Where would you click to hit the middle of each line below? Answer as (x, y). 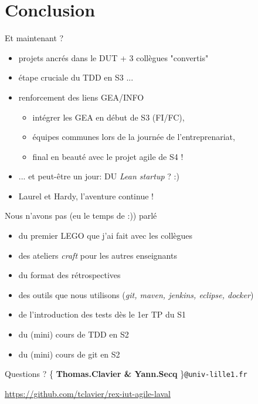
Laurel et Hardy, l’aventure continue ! (86, 196)
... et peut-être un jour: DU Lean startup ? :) (99, 176)
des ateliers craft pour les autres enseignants (98, 255)
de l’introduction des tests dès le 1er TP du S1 (102, 314)
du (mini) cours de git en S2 (69, 354)
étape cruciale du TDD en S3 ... (76, 77)
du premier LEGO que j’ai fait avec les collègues (106, 236)
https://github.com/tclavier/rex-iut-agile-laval (88, 393)
